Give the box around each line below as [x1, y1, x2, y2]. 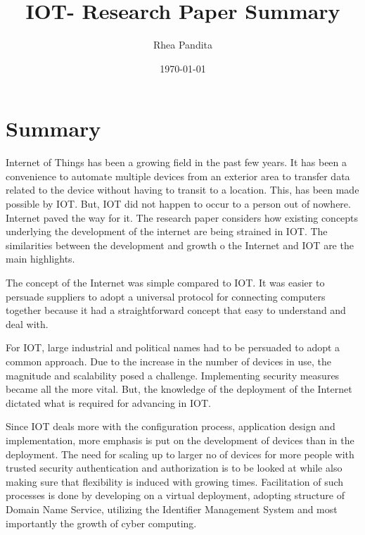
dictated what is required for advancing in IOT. [6, 395, 211, 410]
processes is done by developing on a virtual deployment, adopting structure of [6, 488, 345, 503]
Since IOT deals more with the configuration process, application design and [6, 419, 335, 434]
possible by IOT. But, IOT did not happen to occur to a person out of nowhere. [6, 196, 351, 211]
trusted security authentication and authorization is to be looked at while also [6, 460, 342, 475]
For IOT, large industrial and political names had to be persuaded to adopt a [6, 340, 340, 355]
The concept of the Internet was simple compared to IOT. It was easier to [6, 275, 325, 289]
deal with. [6, 316, 49, 331]
